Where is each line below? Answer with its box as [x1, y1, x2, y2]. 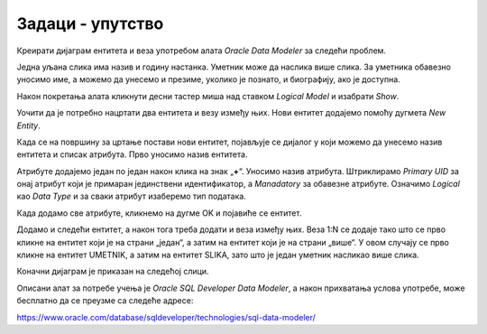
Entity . [16, 120, 41, 131]
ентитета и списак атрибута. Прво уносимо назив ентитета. [16, 149, 248, 160]
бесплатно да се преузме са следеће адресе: [16, 295, 194, 306]
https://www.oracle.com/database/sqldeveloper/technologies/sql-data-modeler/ [16, 311, 316, 322]
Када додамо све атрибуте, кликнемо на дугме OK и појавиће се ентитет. [16, 208, 302, 218]
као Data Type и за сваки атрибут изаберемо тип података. [16, 190, 247, 202]
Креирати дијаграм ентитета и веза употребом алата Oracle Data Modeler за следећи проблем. [16, 45, 387, 56]
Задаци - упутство [16, 14, 164, 33]
